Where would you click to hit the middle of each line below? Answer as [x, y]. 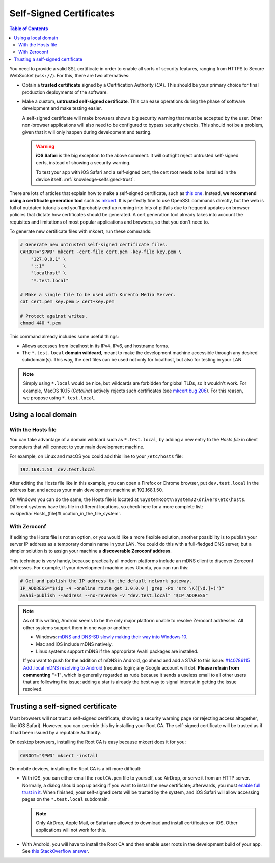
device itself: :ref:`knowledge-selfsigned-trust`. [85, 179]
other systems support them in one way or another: [77, 628]
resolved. [33, 689]
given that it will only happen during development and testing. [87, 132]
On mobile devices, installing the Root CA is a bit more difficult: [75, 768]
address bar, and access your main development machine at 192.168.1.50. [86, 490]
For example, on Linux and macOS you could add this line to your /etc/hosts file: [96, 456]
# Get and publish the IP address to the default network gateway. [106, 581]
